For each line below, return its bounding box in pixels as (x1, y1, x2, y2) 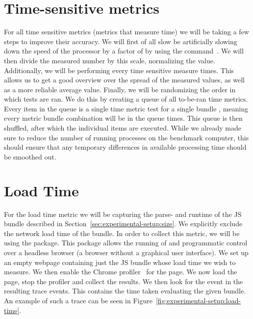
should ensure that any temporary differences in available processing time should (4, 142, 247, 152)
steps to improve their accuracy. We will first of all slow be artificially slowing (4, 36, 237, 46)
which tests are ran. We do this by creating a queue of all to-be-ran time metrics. (4, 94, 248, 104)
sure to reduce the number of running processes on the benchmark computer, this (4, 132, 249, 142)
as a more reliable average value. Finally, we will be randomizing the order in (4, 84, 236, 94)
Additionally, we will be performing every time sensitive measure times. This (4, 65, 234, 75)
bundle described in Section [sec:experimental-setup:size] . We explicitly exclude (4, 218, 243, 229)
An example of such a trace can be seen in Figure (4, 295, 152, 305)
